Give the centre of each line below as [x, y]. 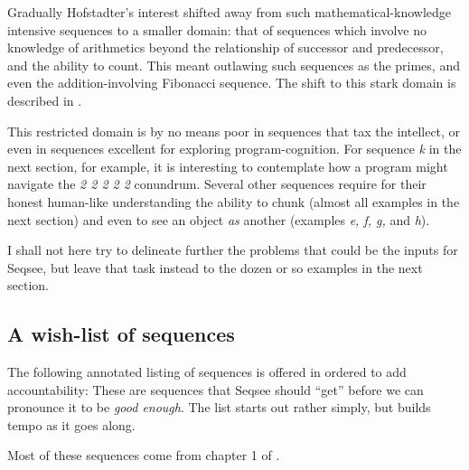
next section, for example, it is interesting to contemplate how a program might [228, 166]
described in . [45, 100]
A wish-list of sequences [121, 334]
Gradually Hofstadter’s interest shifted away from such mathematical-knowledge [230, 12]
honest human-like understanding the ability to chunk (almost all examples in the [234, 201]
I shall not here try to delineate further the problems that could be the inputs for [233, 250]
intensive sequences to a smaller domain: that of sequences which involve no [217, 29]
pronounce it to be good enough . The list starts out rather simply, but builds [219, 407]
